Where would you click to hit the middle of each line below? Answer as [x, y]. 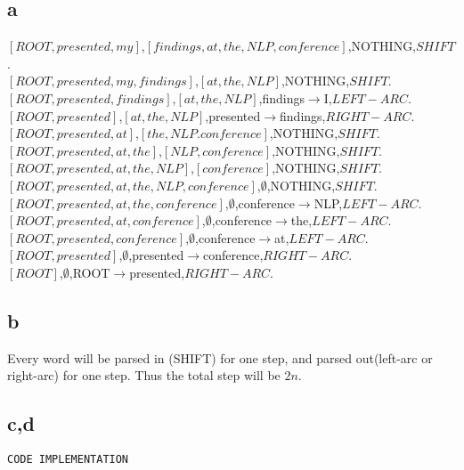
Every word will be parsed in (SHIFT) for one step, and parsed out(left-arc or [220, 357]
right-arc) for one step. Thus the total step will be [144, 375]
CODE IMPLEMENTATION [68, 460]
